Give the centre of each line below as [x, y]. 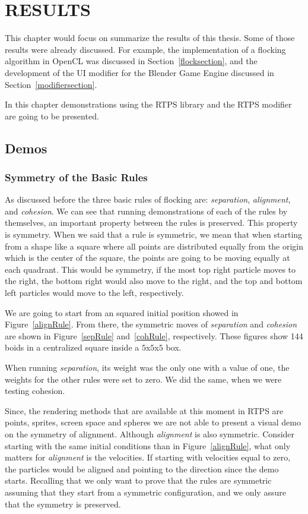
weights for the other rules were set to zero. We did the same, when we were [143, 379]
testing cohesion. [35, 391]
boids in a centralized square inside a [72, 347]
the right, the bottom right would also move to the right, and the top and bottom [154, 281]
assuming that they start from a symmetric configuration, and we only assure [145, 492]
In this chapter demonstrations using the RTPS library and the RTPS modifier [148, 104]
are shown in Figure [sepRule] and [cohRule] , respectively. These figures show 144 [154, 335]
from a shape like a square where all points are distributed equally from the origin [154, 246]
